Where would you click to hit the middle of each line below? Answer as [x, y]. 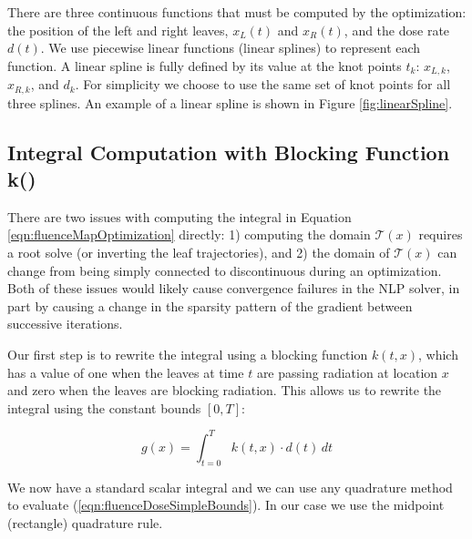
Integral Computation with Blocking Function [229, 152]
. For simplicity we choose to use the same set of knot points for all [263, 84]
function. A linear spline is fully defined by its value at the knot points [205, 65]
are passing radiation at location [347, 372]
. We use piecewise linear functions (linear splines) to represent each [231, 48]
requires [441, 234]
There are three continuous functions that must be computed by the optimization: [237, 12]
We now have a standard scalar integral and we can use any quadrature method [230, 487]
